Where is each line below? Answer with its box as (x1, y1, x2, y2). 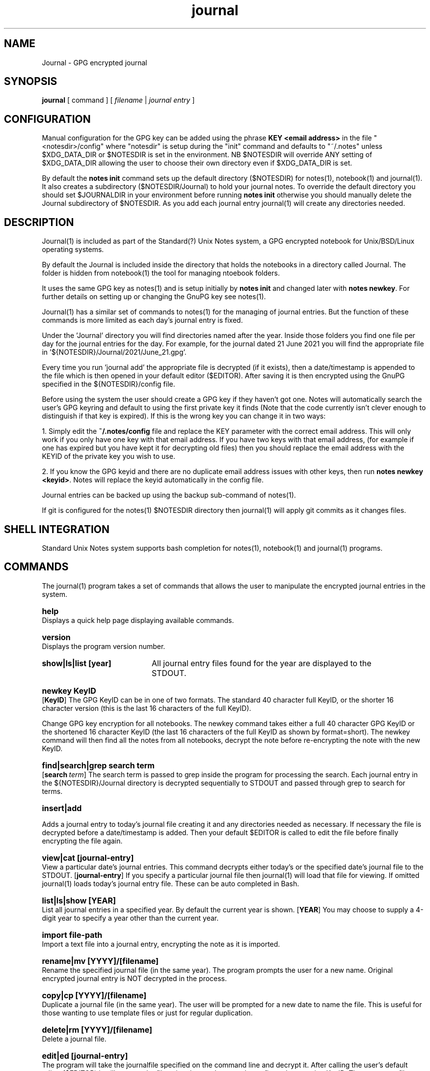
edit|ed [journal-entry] (42, 1050, 128, 1061)
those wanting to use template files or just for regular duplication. (42, 1008, 253, 1017)
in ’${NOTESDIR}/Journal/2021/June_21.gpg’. (42, 348, 187, 357)
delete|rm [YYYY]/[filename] (42, 1024, 153, 1035)
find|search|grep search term (42, 760, 155, 770)
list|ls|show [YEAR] (42, 895, 116, 905)
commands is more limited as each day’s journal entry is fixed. (42, 316, 243, 325)
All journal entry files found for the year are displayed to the (151, 658, 372, 668)
